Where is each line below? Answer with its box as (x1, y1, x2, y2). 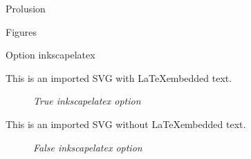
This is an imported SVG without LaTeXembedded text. (6, 116, 246, 131)
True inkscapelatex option (33, 94, 141, 108)
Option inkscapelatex (6, 47, 95, 62)
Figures (6, 24, 37, 39)
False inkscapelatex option (33, 140, 142, 154)
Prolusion (6, 1, 46, 15)
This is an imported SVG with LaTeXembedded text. (6, 70, 232, 85)
